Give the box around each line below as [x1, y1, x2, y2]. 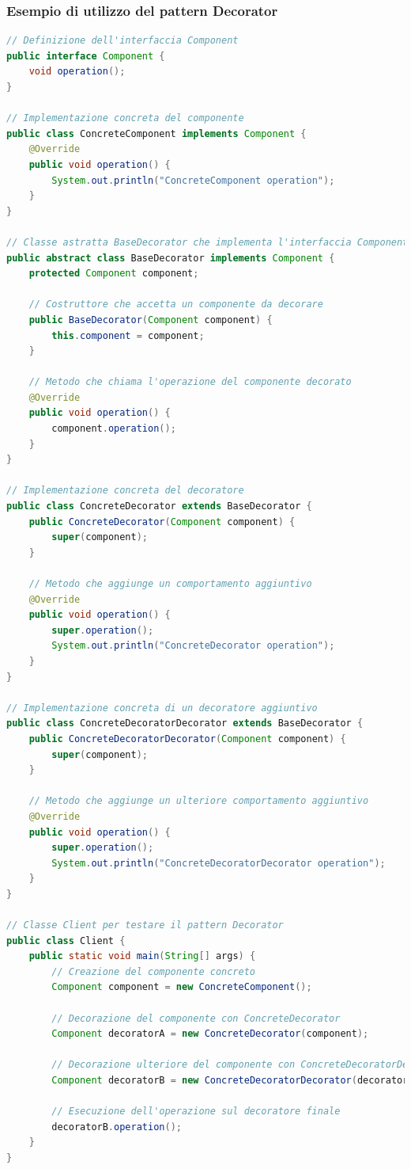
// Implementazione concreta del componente [6, 112, 244, 124]
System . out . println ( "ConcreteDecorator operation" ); [51, 640, 335, 652]
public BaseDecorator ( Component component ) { [28, 314, 273, 326]
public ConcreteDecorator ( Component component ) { [28, 516, 296, 527]
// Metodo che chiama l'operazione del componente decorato [28, 376, 352, 388]
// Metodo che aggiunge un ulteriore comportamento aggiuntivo [28, 795, 369, 807]
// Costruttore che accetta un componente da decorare [28, 299, 323, 310]
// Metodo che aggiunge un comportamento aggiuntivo [28, 578, 312, 589]
